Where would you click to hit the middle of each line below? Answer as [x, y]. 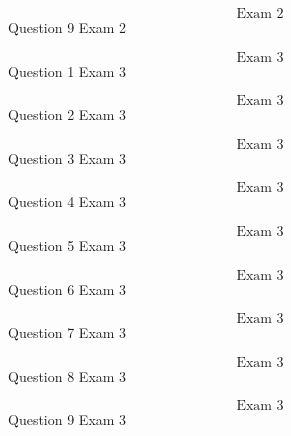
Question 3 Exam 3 [67, 157]
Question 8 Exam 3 [67, 375]
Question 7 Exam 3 [67, 332]
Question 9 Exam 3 [67, 419]
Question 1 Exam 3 [67, 70]
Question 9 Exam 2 [67, 27]
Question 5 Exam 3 [67, 244]
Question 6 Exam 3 [67, 288]
